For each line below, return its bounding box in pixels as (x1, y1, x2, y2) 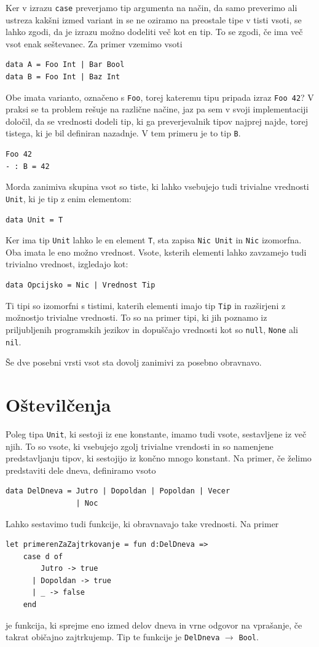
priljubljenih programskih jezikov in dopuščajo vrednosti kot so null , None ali (6, 323, 298, 335)
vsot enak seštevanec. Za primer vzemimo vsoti (6, 37, 183, 50)
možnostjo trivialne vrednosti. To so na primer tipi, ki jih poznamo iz (6, 311, 267, 324)
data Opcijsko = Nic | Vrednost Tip (6, 281, 156, 289)
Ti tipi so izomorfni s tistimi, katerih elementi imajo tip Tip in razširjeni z (6, 299, 286, 312)
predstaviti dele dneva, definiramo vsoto (6, 463, 156, 476)
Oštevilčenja (6, 391, 111, 417)
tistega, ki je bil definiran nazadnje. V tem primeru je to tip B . (6, 127, 241, 139)
